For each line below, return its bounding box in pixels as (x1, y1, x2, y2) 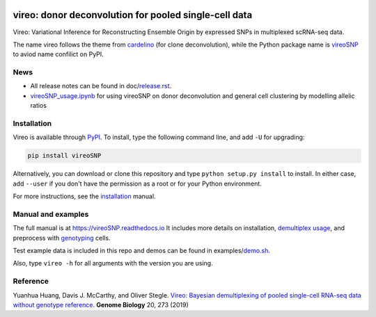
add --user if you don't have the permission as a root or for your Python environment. (13, 179, 263, 188)
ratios (30, 101, 47, 110)
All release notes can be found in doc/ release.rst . (30, 82, 172, 90)
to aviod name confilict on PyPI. (13, 50, 104, 58)
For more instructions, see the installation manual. (13, 192, 156, 201)
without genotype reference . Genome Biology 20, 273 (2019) (13, 300, 189, 309)
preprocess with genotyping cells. (13, 234, 111, 242)
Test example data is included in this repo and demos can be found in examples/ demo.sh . (13, 247, 271, 255)
